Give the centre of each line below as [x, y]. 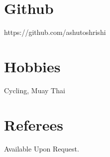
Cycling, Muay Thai [35, 90]
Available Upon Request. [42, 148]
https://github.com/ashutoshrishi [55, 32]
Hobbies [32, 66]
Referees [34, 124]
